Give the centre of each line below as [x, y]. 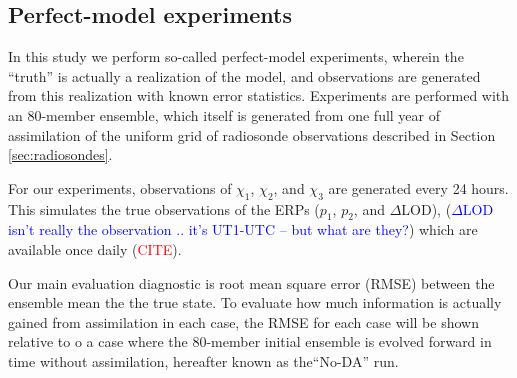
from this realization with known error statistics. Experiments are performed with [259, 95]
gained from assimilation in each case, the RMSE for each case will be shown [243, 321]
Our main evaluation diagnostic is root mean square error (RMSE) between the [251, 282]
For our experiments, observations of [120, 187]
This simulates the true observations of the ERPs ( [164, 208]
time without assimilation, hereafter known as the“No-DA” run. [203, 360]
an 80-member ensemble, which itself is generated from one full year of [224, 114]
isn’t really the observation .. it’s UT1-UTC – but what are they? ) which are [243, 229]
